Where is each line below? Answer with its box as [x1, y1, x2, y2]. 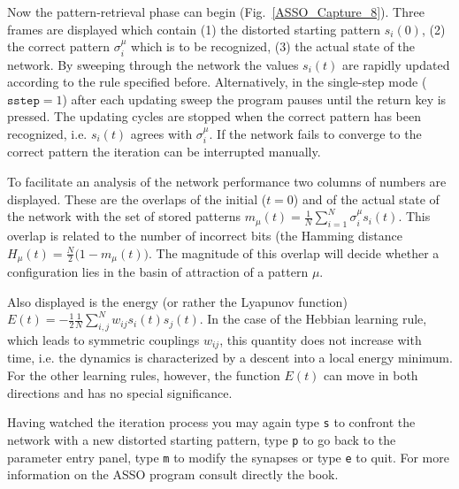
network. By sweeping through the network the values [7, 55, 299, 73]
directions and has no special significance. [7, 383, 233, 401]
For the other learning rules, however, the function [7, 366, 280, 385]
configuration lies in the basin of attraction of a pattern [7, 263, 309, 281]
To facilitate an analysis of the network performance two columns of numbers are [7, 172, 447, 190]
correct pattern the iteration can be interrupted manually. [7, 142, 321, 161]
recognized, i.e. [7, 124, 88, 142]
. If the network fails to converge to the [209, 124, 422, 142]
